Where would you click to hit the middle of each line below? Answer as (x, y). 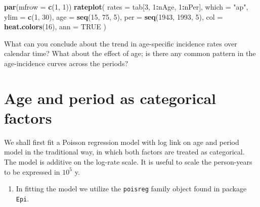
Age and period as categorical (110, 98)
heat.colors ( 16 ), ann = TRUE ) (55, 27)
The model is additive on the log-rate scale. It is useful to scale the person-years (128, 162)
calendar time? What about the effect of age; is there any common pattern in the (130, 53)
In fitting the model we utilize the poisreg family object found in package (131, 189)
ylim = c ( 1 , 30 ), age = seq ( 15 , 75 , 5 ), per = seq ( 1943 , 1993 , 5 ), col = (114, 16)
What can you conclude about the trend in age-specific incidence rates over (121, 43)
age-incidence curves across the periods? (66, 63)
